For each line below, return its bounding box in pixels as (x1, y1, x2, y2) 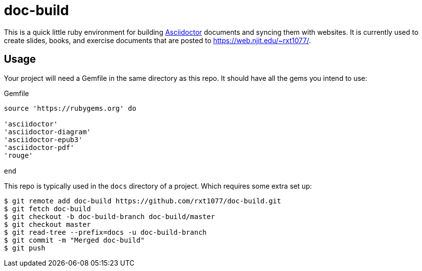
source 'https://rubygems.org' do (4, 104, 136, 112)
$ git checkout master (4, 220, 91, 228)
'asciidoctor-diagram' (4, 127, 91, 136)
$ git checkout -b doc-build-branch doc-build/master (4, 212, 215, 221)
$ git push (4, 244, 46, 252)
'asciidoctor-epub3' (4, 135, 83, 144)
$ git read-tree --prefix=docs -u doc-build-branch (4, 228, 207, 236)
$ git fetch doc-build (4, 204, 91, 213)
